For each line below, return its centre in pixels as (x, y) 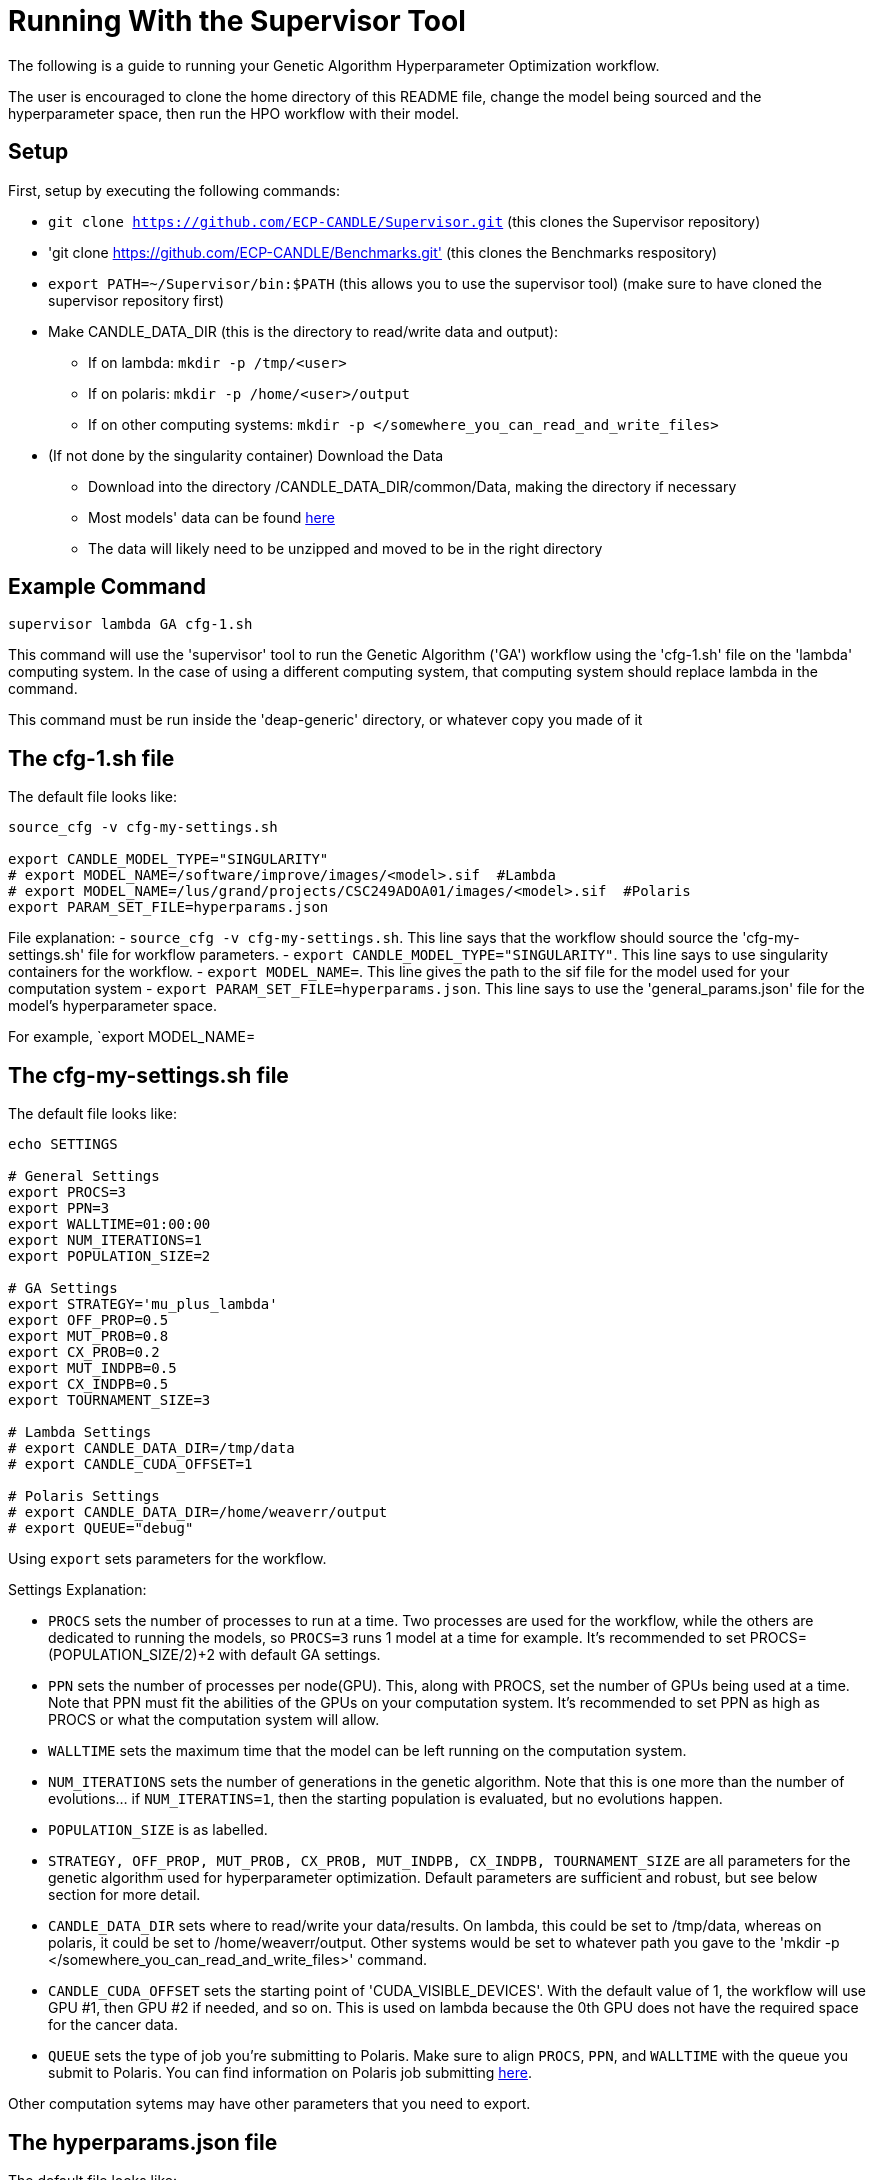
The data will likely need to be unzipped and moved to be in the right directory (345, 548)
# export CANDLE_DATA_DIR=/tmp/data (151, 1448)
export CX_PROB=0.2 (84, 1352)
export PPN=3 (59, 1208)
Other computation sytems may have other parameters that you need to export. (269, 2104)
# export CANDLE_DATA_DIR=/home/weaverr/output (198, 1512)
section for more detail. (124, 1895)
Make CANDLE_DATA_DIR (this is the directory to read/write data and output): (303, 331)
